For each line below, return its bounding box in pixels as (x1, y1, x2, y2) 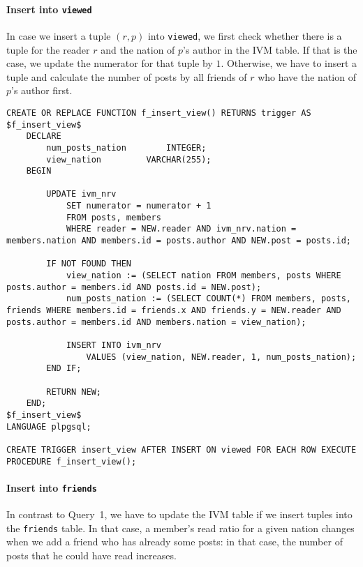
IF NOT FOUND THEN (46, 259, 131, 269)
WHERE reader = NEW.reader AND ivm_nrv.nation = (66, 224, 297, 234)
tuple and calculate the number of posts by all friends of (6, 69, 247, 84)
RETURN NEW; (46, 386, 102, 397)
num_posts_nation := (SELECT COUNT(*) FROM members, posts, (66, 294, 351, 304)
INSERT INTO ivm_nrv (66, 340, 161, 351)
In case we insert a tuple (6, 28, 111, 43)
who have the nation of (258, 69, 356, 84)
